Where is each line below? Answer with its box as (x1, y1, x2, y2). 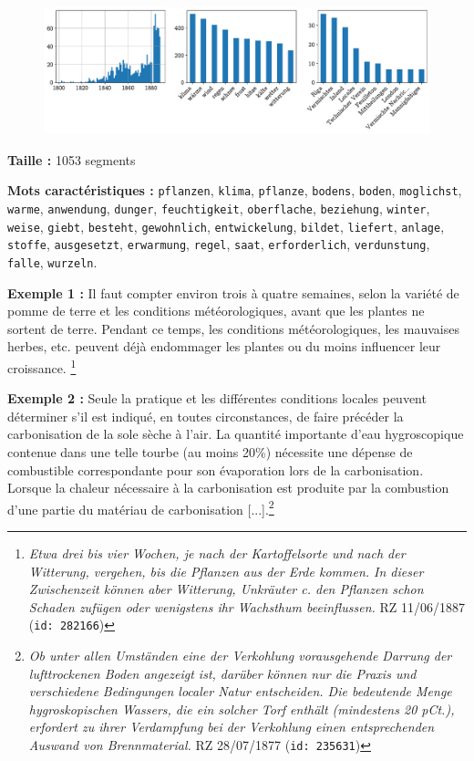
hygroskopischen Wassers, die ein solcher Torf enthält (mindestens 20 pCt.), (28, 699, 455, 718)
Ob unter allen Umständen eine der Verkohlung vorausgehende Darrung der (28, 646, 452, 665)
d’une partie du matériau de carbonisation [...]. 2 (7, 496, 274, 518)
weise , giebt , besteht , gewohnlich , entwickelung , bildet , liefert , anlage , (7, 216, 445, 235)
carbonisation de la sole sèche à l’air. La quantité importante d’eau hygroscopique (7, 424, 464, 443)
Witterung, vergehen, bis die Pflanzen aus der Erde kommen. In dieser (28, 561, 424, 580)
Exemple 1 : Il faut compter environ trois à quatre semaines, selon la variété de (7, 283, 459, 302)
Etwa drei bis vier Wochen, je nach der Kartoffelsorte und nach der (28, 544, 406, 563)
